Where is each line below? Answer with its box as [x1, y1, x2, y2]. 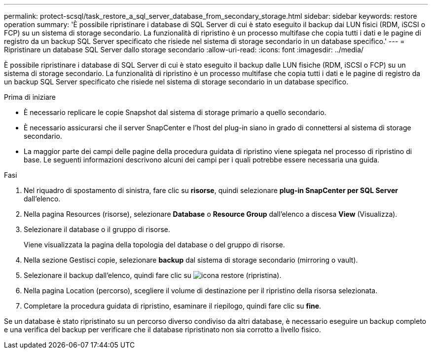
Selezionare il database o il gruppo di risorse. [24, 225, 171, 234]
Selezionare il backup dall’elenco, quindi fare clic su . [24, 271, 282, 279]
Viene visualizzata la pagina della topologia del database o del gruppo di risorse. [24, 240, 285, 249]
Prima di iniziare [4, 93, 56, 101]
